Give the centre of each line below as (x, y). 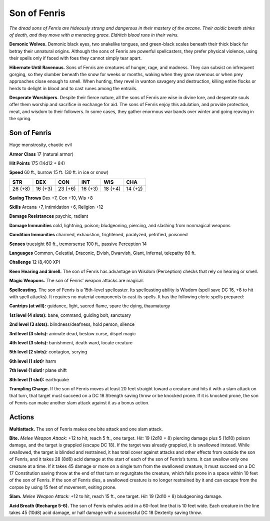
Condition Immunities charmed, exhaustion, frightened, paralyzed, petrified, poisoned (98, 235)
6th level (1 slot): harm (33, 361)
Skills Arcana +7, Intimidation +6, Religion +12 (56, 207)
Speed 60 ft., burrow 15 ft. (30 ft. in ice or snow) (59, 172)
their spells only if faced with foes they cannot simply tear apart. (75, 58)
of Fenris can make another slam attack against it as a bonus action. (79, 402)
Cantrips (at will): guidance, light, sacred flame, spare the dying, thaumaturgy (90, 306)
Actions (22, 417)
